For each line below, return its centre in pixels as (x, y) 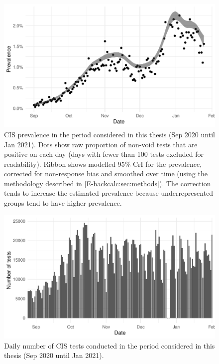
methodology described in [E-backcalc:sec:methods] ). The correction (108, 183)
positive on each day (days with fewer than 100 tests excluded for (104, 154)
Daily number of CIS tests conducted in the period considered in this (109, 345)
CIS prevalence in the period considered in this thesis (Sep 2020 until (109, 134)
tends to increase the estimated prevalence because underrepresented (109, 193)
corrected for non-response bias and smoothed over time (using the (106, 174)
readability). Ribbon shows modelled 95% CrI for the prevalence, (103, 164)
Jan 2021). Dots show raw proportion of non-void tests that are (101, 144)
